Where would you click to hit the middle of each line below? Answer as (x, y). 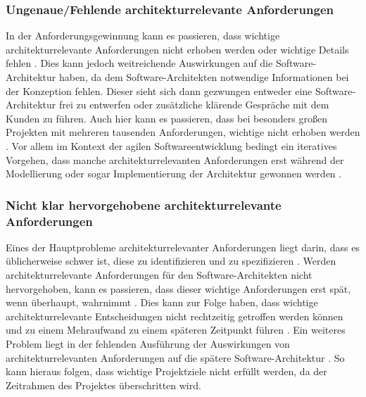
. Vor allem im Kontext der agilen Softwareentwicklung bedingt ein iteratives (171, 145)
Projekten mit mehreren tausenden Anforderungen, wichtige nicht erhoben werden (183, 132)
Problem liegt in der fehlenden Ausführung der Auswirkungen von (148, 344)
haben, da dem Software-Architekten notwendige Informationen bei (204, 77)
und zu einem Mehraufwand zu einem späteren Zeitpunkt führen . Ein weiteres (176, 330)
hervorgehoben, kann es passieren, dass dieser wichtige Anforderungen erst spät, (178, 288)
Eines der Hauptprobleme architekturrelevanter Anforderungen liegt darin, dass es (183, 247)
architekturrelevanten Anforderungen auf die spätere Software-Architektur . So (175, 357)
